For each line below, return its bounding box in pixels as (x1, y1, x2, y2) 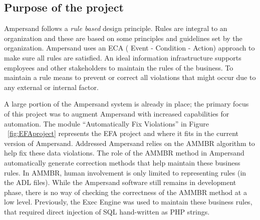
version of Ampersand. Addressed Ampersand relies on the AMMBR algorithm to (4, 137, 255, 148)
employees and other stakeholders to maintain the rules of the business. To (4, 62, 233, 72)
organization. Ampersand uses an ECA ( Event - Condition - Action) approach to (4, 42, 255, 53)
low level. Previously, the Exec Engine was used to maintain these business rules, (4, 196, 252, 207)
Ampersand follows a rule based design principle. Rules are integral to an (4, 23, 227, 33)
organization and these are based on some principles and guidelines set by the (4, 32, 242, 43)
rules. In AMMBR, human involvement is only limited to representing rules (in (4, 167, 246, 177)
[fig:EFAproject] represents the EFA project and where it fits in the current (8, 128, 238, 138)
